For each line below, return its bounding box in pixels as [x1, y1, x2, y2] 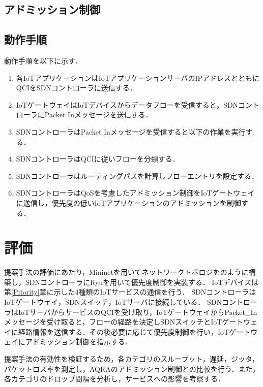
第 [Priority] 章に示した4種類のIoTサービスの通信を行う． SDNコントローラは [4, 286, 256, 297]
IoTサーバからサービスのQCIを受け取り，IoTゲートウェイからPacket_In [18, 306, 257, 317]
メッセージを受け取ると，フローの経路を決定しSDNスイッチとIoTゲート [4, 316, 244, 327]
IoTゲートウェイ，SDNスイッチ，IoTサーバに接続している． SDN [4, 297, 222, 307]
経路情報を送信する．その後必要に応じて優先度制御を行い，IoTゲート [18, 326, 251, 337]
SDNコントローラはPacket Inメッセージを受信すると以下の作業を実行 [16, 126, 246, 137]
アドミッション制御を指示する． [25, 336, 132, 347]
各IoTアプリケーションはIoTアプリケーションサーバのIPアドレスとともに [16, 72, 260, 83]
